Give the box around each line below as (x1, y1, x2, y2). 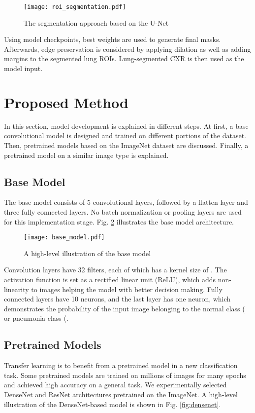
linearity (4, 284, 29, 294)
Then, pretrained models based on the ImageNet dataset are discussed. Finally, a (4, 140, 249, 150)
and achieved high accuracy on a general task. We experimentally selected (4, 379, 227, 390)
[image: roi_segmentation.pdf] (24, 3, 126, 10)
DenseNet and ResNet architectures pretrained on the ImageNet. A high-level (4, 389, 238, 399)
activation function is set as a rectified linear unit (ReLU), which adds (4, 274, 216, 284)
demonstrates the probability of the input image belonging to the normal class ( (4, 303, 245, 313)
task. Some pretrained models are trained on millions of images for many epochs (4, 370, 246, 380)
